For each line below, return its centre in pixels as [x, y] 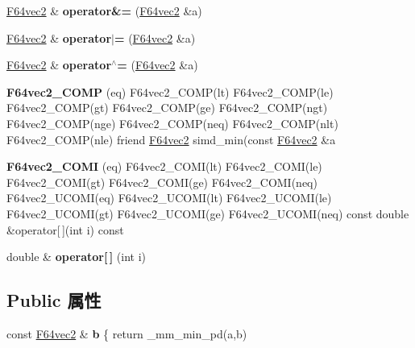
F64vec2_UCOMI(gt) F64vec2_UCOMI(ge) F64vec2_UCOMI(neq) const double [208, 213]
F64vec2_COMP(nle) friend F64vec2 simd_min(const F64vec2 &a [171, 139]
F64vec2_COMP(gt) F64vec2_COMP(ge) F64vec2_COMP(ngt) [167, 108]
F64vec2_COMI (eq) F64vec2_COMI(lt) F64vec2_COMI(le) [164, 166]
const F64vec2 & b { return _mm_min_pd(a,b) [127, 333]
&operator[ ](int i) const [65, 229]
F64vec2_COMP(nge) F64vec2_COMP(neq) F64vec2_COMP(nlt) [172, 123]
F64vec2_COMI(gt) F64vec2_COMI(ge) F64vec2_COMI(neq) [162, 182]
